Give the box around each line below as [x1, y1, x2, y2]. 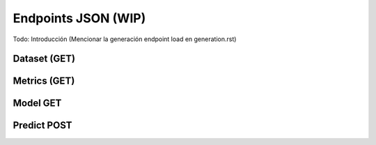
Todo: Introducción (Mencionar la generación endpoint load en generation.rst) [13, 35, 237, 43]
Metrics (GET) [13, 75, 75, 87]
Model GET [13, 98, 62, 109]
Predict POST [13, 119, 72, 132]
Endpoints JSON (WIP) [13, 10, 146, 26]
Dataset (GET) [13, 53, 76, 65]
